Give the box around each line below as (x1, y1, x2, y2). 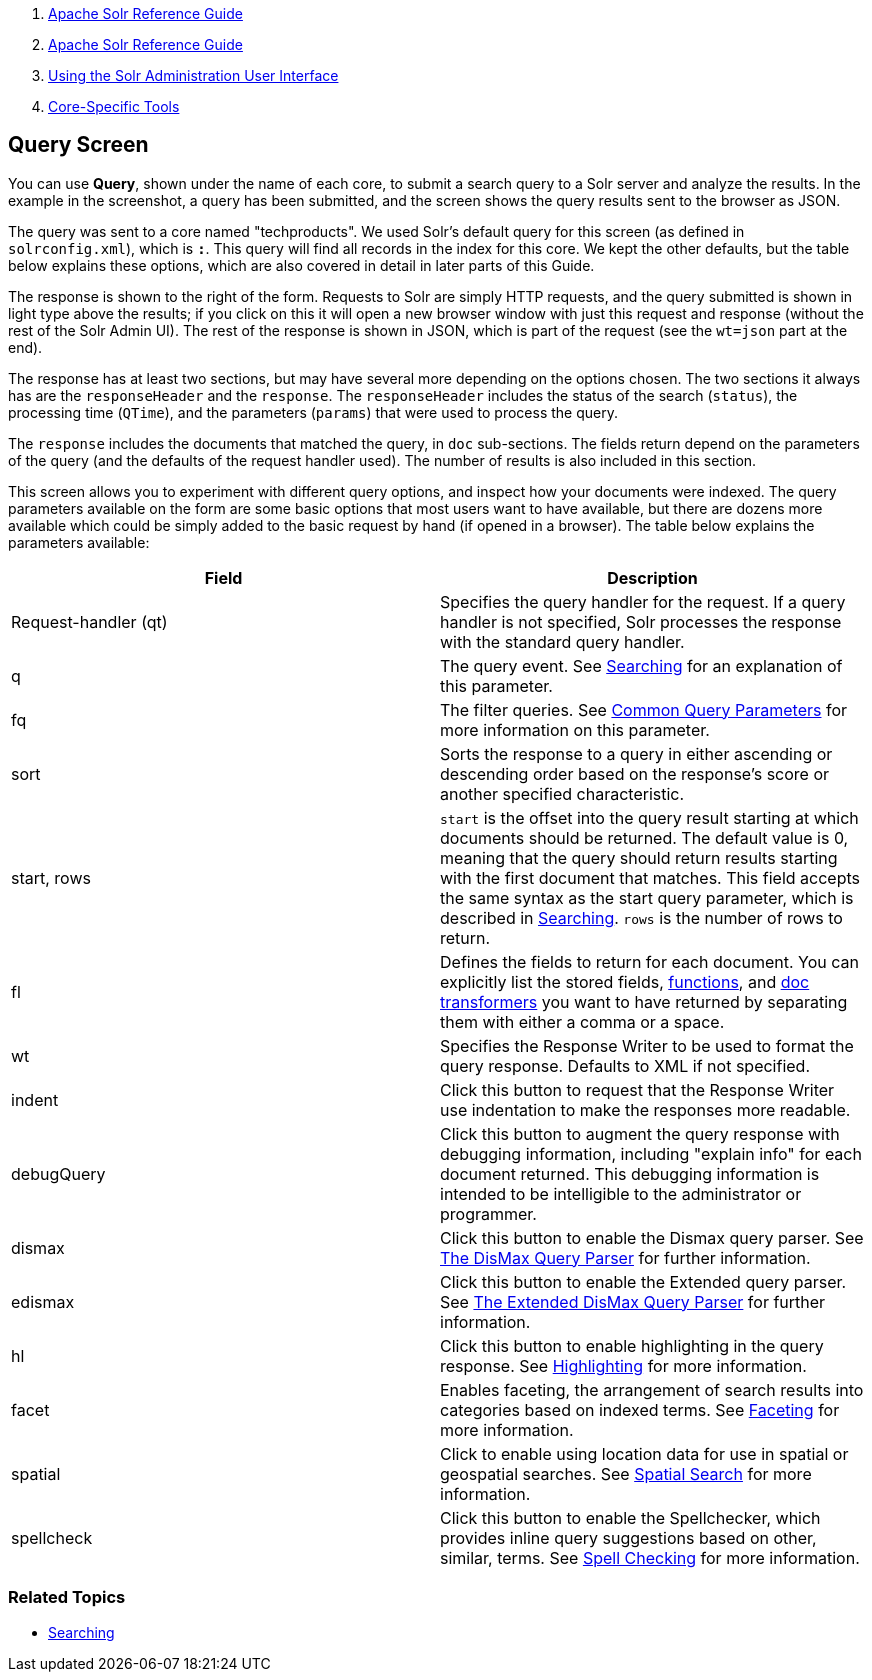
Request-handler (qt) (11, 611, 168, 632)
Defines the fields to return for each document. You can (440, 951, 860, 972)
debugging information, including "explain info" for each (440, 1143, 862, 1164)
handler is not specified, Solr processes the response (440, 611, 842, 632)
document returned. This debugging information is (440, 1163, 820, 1184)
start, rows (11, 867, 91, 888)
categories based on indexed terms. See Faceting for (440, 1399, 840, 1420)
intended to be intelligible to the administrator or (440, 1183, 802, 1204)
